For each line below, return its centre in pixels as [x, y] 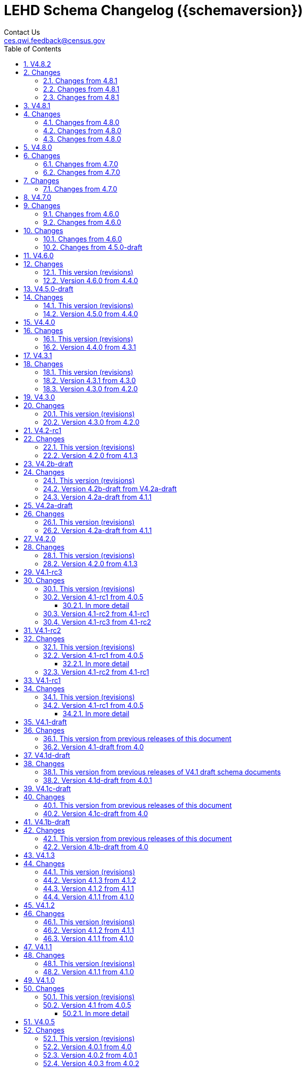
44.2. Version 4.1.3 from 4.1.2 [90, 880]
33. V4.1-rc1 [42, 680]
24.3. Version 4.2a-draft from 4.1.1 [97, 497]
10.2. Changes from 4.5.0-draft [93, 247]
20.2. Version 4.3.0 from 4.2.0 [91, 422]
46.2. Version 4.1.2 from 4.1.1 [89, 930]
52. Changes [44, 1030]
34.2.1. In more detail [96, 713]
